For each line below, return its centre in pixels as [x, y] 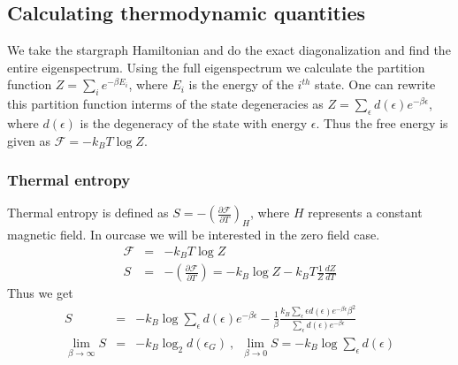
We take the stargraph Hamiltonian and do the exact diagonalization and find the [229, 50]
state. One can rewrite [375, 84]
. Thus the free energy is [382, 122]
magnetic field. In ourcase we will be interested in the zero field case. [194, 235]
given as [29, 140]
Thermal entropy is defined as [88, 213]
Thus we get [40, 293]
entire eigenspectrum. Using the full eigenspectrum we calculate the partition [216, 67]
